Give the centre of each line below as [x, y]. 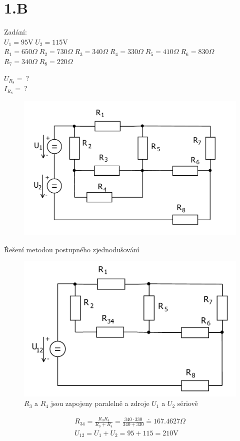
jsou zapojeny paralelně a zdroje [100, 403]
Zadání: [15, 32]
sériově [187, 403]
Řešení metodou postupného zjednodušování [72, 249]
